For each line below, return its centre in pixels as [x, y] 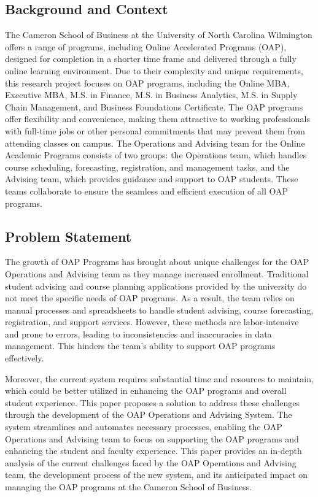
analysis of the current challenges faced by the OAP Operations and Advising [151, 462]
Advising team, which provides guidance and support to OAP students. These [152, 179]
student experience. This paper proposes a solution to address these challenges [152, 402]
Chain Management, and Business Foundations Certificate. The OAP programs [154, 106]
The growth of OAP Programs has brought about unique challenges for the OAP [157, 262]
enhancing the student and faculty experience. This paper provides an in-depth [153, 451]
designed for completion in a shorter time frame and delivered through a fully [151, 59]
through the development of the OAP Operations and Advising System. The [149, 414]
